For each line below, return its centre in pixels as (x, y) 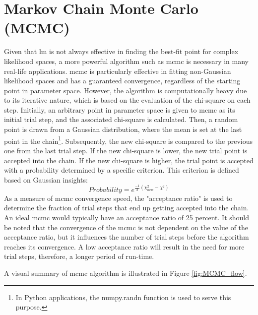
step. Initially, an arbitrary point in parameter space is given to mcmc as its (120, 109)
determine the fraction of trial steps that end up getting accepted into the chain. (127, 208)
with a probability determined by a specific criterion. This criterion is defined (122, 170)
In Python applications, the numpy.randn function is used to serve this (123, 297)
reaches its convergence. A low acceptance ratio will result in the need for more (124, 246)
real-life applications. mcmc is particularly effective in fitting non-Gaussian (118, 71)
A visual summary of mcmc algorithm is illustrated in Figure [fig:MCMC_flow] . (126, 273)
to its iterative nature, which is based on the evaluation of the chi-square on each (127, 100)
